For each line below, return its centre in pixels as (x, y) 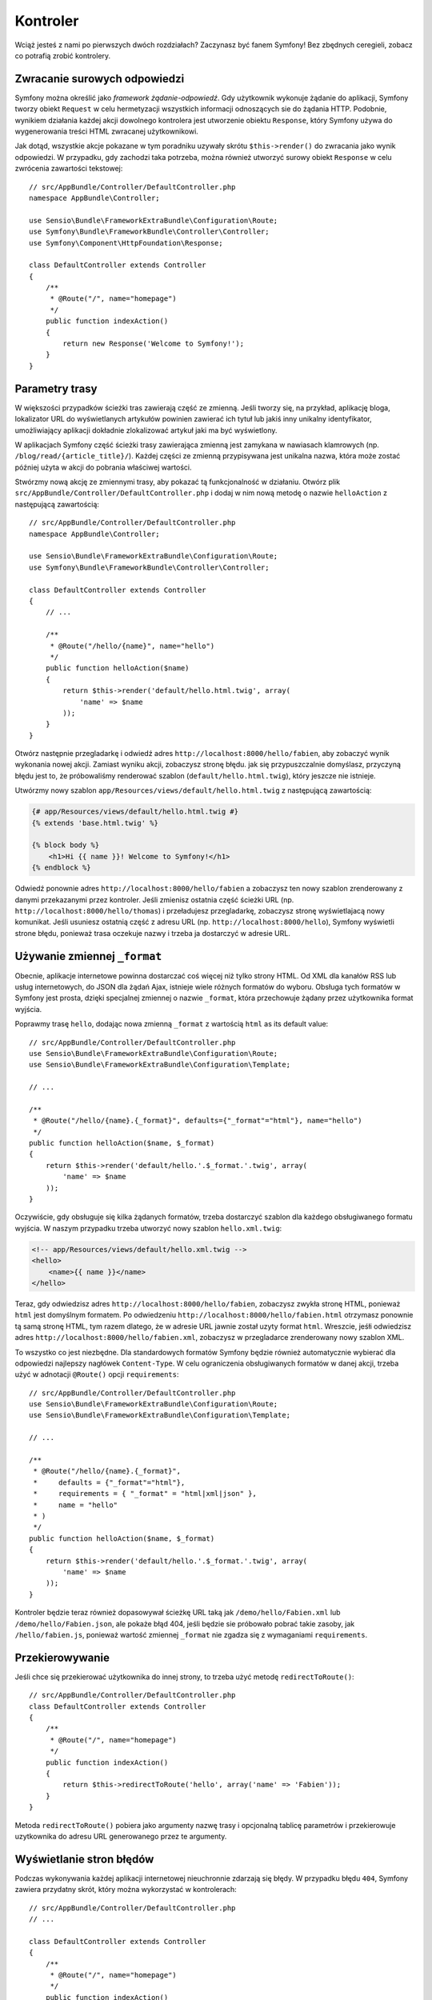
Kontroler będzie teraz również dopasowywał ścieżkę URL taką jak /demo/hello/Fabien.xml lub (178, 1613)
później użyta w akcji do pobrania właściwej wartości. (103, 467)
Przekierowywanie (62, 1657)
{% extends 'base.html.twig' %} (95, 823)
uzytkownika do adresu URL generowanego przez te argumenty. (121, 1836)
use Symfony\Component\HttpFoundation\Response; (126, 243)
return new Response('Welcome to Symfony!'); (153, 344)
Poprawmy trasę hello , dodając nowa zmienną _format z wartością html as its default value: (172, 1024)
